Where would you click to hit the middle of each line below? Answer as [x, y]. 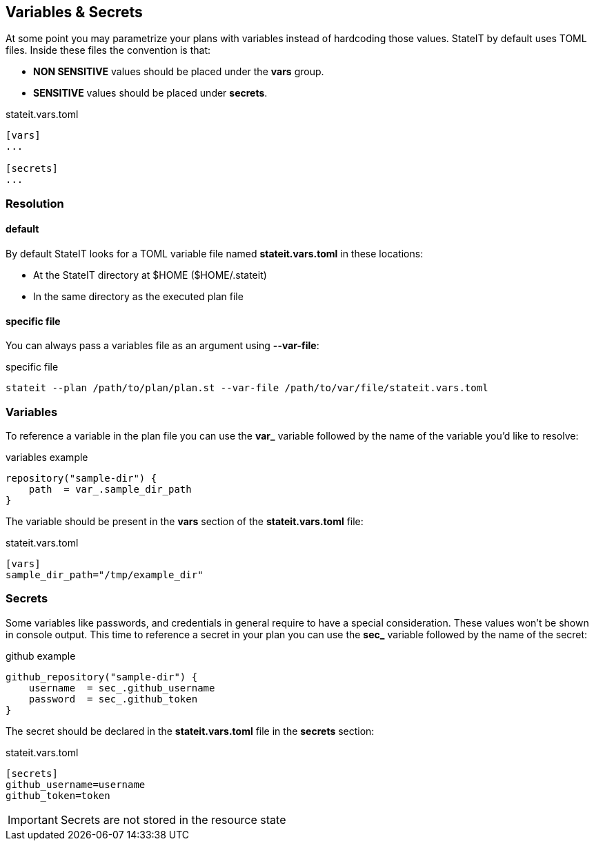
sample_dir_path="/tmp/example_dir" [105, 574]
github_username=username [76, 784]
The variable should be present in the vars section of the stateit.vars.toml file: [185, 521]
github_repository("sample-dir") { [102, 677]
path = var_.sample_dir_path [110, 489]
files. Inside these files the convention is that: [108, 50]
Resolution [35, 203]
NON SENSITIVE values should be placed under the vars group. [179, 72]
